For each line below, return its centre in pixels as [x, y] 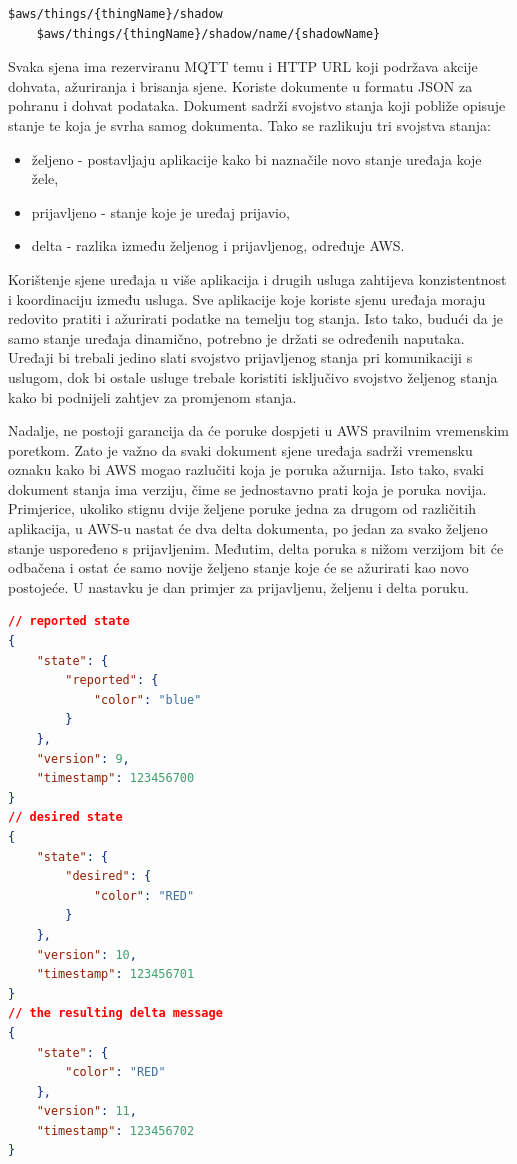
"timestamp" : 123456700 [115, 778]
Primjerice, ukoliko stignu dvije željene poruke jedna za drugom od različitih [242, 508]
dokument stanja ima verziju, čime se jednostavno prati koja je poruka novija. [247, 488]
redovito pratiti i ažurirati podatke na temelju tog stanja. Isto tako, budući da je [256, 318]
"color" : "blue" [147, 699]
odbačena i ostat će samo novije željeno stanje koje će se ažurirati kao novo [238, 567]
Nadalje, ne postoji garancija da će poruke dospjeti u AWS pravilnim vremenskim [258, 430]
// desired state [65, 817]
